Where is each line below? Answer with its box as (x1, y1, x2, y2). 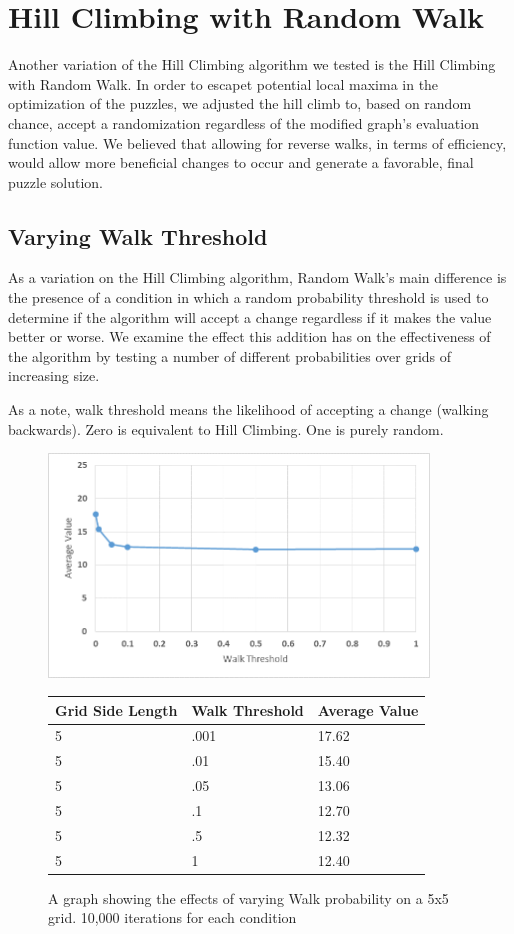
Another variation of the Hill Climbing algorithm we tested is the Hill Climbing (8, 54, 496, 75)
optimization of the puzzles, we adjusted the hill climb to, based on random (8, 93, 472, 114)
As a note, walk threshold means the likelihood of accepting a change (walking (8, 399, 489, 420)
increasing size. (8, 365, 100, 386)
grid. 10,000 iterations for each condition (48, 907, 297, 928)
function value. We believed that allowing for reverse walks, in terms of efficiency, (8, 132, 507, 153)
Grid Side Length (55, 699, 178, 720)
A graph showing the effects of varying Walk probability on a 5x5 (48, 887, 449, 908)
